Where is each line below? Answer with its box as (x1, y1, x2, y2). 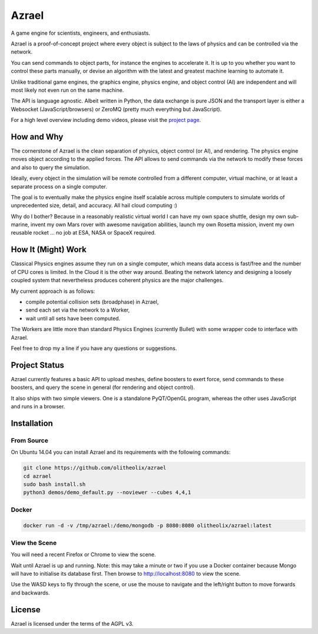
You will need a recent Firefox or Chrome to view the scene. (11, 551, 156, 558)
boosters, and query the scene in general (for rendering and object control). (11, 384, 196, 391)
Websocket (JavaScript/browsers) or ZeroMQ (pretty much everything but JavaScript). (11, 105, 222, 113)
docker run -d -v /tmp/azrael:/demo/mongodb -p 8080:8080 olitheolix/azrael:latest (23, 522, 272, 529)
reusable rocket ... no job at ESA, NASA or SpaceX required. (11, 229, 156, 236)
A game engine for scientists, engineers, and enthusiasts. (11, 29, 150, 37)
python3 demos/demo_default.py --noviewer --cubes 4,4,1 (23, 489, 191, 496)
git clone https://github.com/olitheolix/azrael (23, 464, 167, 471)
